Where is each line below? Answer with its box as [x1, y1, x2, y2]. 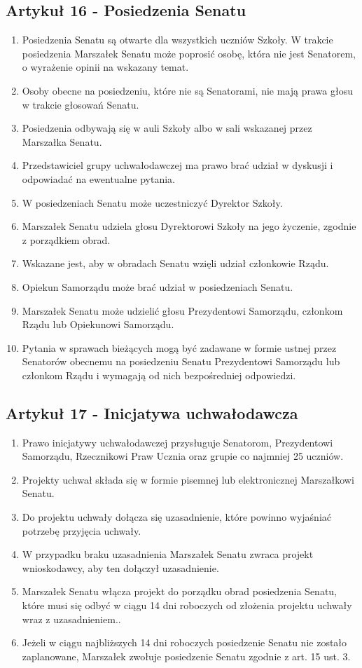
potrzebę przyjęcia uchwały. [22, 523, 141, 538]
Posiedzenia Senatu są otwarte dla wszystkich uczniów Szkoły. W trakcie [22, 32, 333, 47]
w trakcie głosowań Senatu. [22, 97, 139, 111]
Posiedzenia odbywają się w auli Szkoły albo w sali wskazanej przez [22, 121, 312, 135]
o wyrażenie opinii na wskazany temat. [22, 60, 189, 74]
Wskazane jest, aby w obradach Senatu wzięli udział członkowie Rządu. [22, 256, 329, 271]
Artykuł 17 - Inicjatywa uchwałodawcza [6, 402, 298, 423]
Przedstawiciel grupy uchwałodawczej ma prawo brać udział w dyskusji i [22, 158, 333, 172]
